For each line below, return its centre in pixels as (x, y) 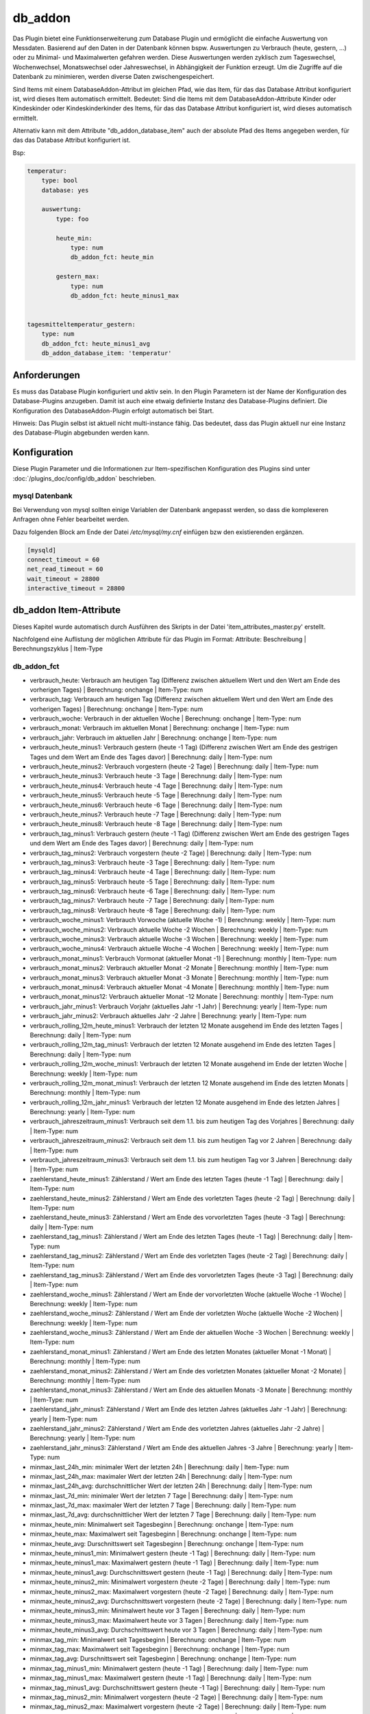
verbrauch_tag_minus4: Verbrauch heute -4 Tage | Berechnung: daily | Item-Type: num (152, 872)
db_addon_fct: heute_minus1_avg (96, 343)
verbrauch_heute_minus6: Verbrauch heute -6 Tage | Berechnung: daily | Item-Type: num (156, 805)
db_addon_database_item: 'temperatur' (107, 353)
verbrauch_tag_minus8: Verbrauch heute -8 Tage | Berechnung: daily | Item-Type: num (152, 910)
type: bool (60, 181)
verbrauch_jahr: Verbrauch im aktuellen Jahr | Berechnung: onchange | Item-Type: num (153, 738)
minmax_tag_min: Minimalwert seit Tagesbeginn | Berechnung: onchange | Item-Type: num (158, 1639)
